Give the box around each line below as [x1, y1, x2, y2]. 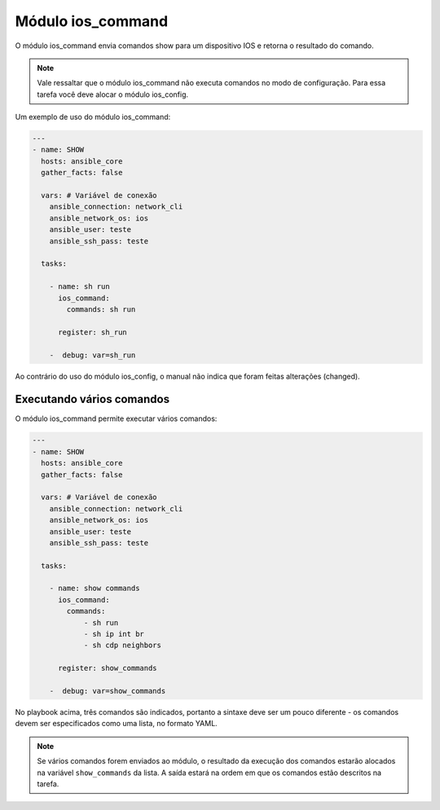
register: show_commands [58, 663, 158, 673]
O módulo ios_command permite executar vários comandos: [15, 414, 218, 423]
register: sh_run [58, 327, 128, 337]
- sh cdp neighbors [83, 641, 162, 650]
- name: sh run [49, 282, 110, 291]
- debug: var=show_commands [49, 686, 166, 695]
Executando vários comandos [15, 392, 170, 406]
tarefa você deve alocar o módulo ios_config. [37, 90, 189, 99]
